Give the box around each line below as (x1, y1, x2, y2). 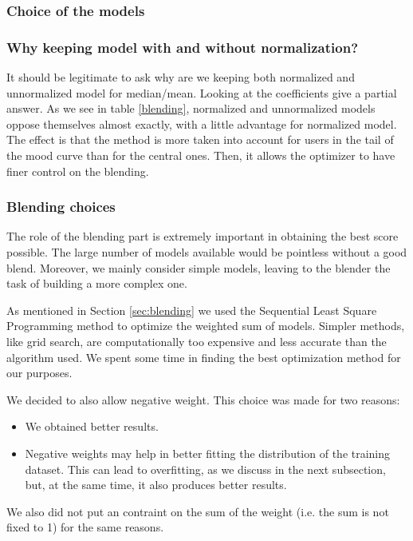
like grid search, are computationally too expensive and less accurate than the (6, 333, 387, 349)
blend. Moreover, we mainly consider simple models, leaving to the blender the (6, 259, 391, 276)
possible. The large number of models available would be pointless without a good (6, 244, 407, 261)
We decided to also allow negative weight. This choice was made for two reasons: (6, 391, 400, 408)
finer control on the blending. (6, 162, 149, 179)
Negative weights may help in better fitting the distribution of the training (25, 444, 391, 461)
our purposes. (6, 364, 73, 381)
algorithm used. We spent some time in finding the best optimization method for (6, 348, 401, 365)
